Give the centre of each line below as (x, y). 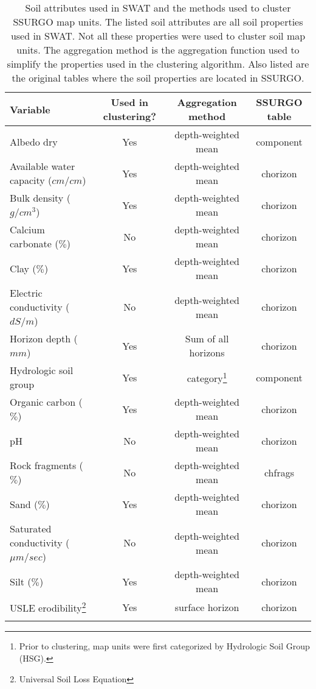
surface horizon (207, 607)
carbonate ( (34, 243)
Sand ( (24, 504)
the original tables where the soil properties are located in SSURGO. (158, 78)
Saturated (31, 528)
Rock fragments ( (46, 465)
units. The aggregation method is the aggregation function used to (158, 50)
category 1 (207, 377)
